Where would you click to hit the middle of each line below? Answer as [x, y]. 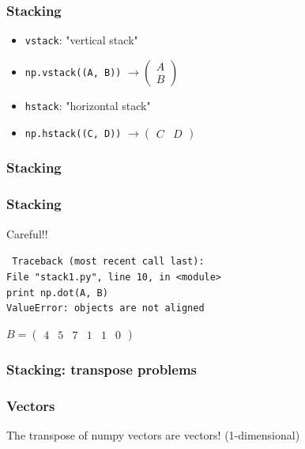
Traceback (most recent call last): [108, 262]
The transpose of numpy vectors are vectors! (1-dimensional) [153, 434]
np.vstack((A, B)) [73, 72]
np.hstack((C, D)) [73, 133]
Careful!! [27, 233]
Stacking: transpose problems [102, 369]
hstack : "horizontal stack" [88, 105]
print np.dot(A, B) [57, 293]
